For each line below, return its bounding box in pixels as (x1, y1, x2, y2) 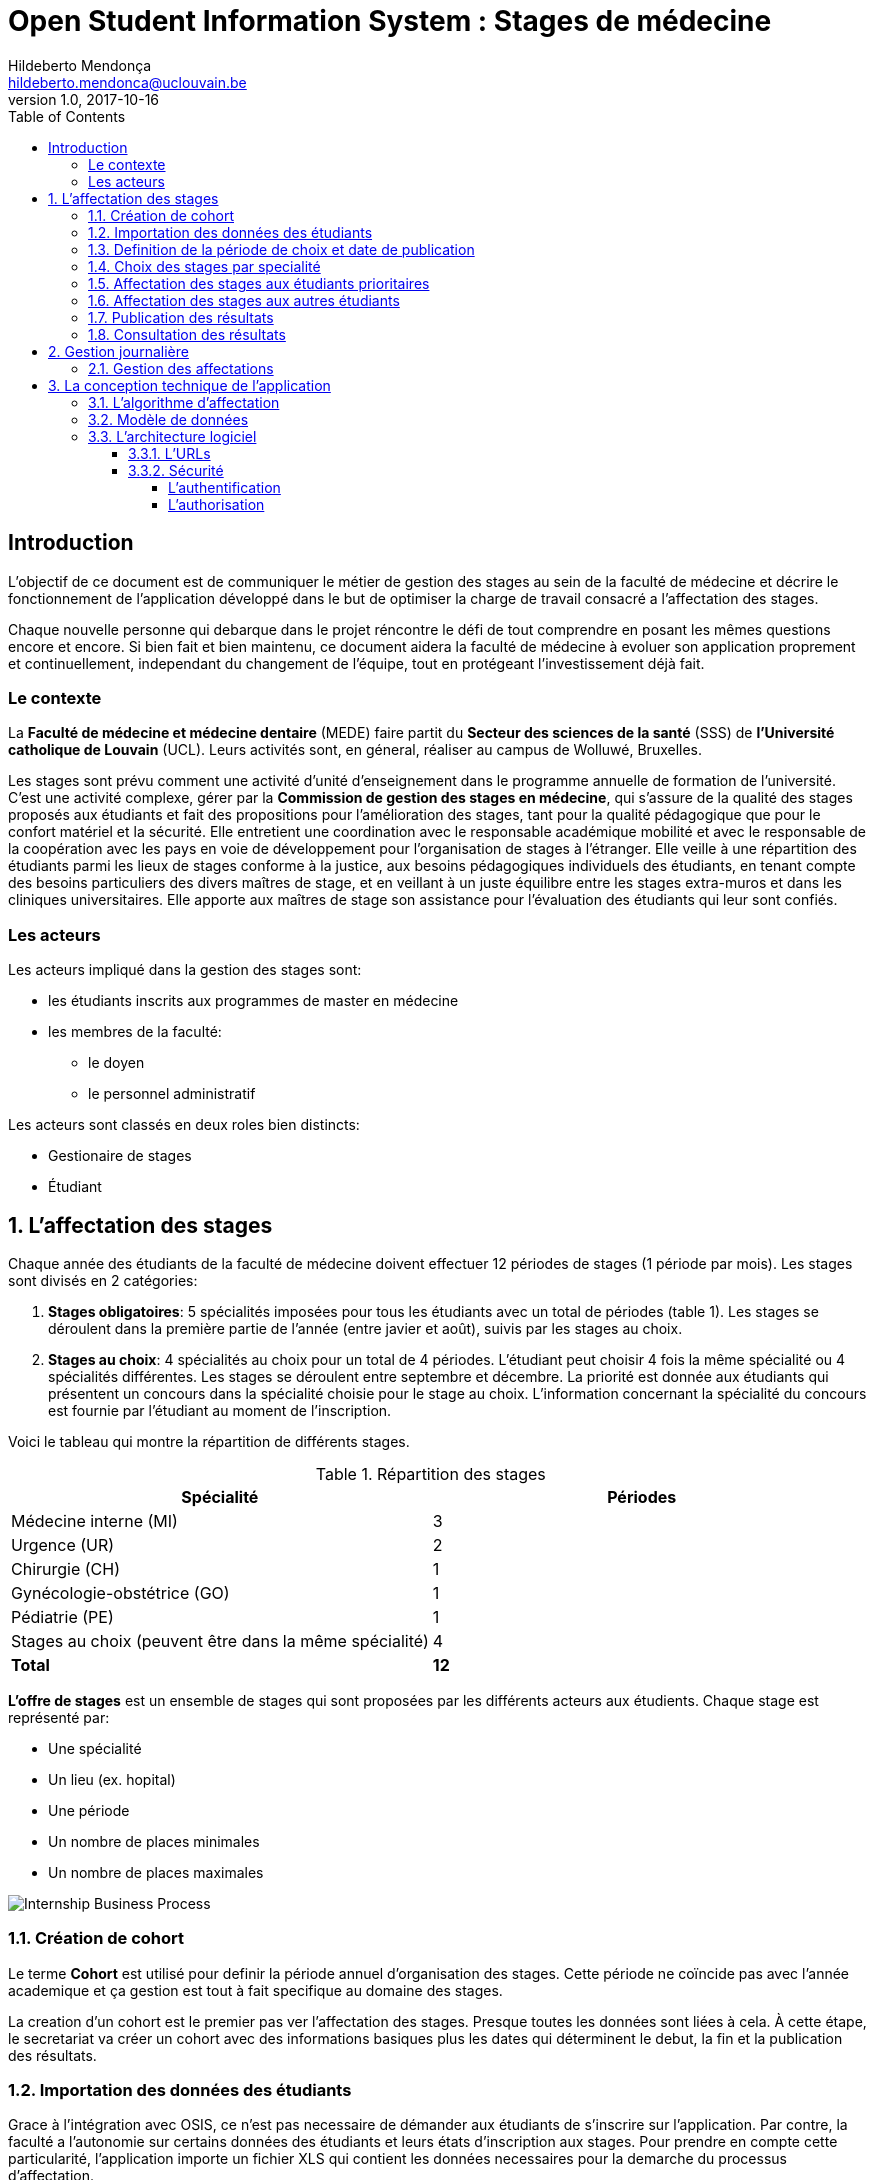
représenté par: (8, 1708, 110, 1726)
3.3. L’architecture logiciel (88, 427, 257, 445)
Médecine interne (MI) (11, 1510, 178, 1531)
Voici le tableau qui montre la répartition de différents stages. (8, 1432, 410, 1450)
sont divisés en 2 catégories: (8, 1271, 198, 1289)
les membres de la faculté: (48, 1023, 222, 1041)
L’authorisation (168, 495, 265, 513)
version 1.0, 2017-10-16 (8, 90, 160, 108)
